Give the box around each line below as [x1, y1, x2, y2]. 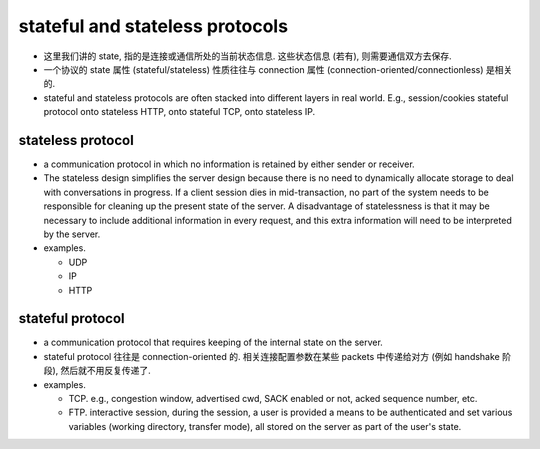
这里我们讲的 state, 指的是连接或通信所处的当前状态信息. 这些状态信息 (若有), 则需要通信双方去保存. [43, 50, 452, 62]
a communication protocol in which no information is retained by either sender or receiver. [43, 158, 415, 170]
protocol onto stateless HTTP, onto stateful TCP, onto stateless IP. [43, 106, 316, 118]
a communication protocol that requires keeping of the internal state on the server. [43, 336, 384, 349]
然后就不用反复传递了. [60, 365, 152, 377]
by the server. [43, 228, 101, 240]
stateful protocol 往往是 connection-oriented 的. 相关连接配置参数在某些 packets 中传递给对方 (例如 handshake [43, 350, 500, 362]
